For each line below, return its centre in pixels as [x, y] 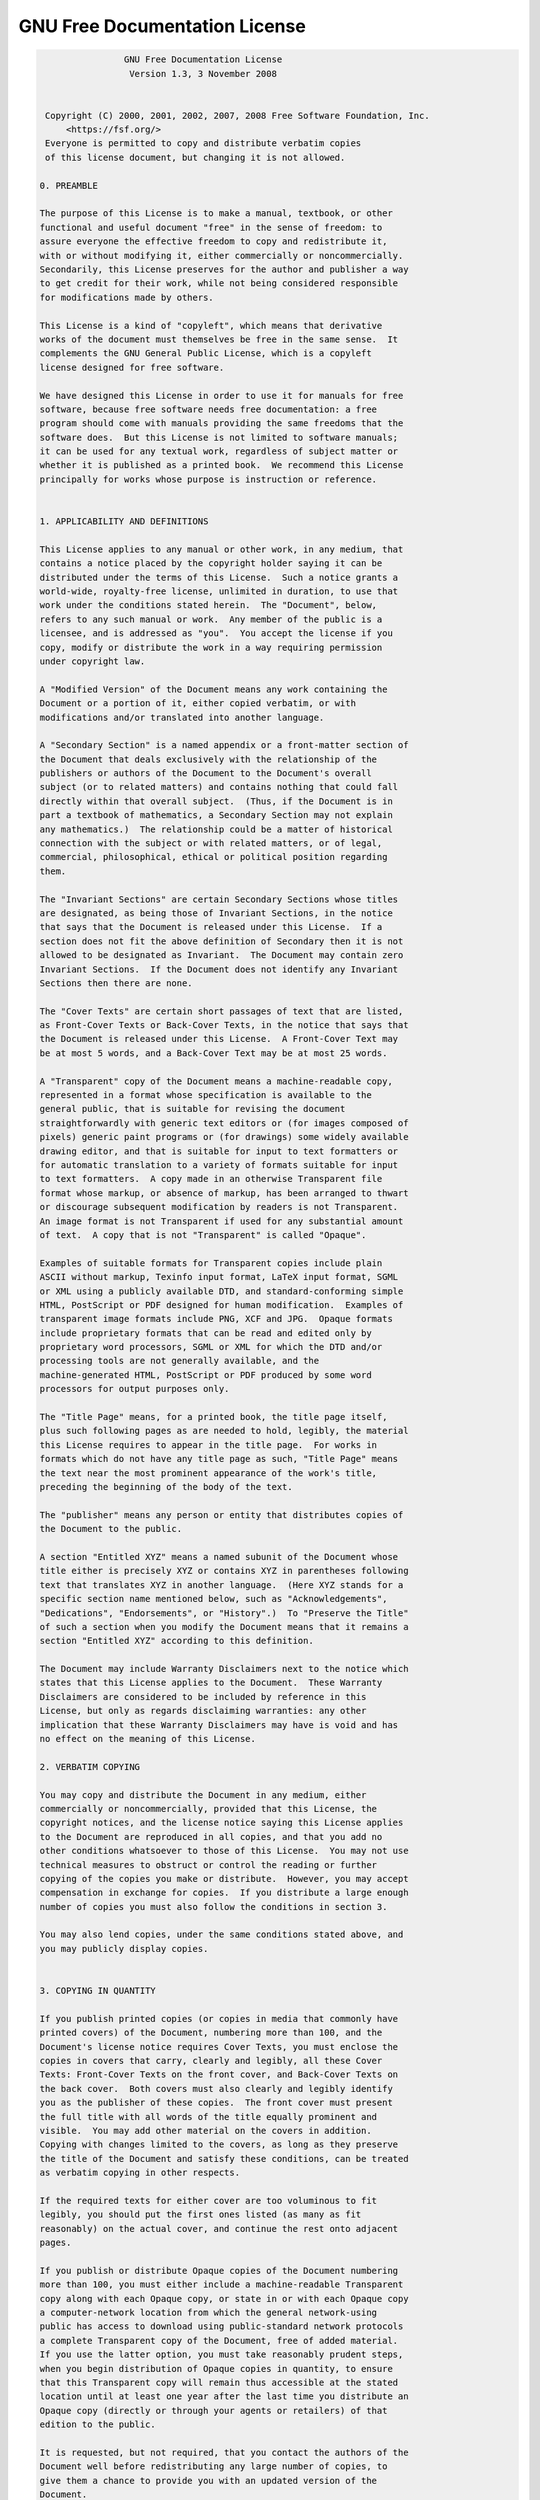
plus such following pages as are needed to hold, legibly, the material [224, 1431]
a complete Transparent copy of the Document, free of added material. [219, 2340]
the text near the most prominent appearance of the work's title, [208, 1473]
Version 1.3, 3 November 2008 [202, 73]
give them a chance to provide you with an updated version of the [208, 2480]
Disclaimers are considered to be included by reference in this [203, 1696]
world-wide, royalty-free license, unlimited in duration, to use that [219, 591]
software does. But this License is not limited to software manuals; [219, 437]
